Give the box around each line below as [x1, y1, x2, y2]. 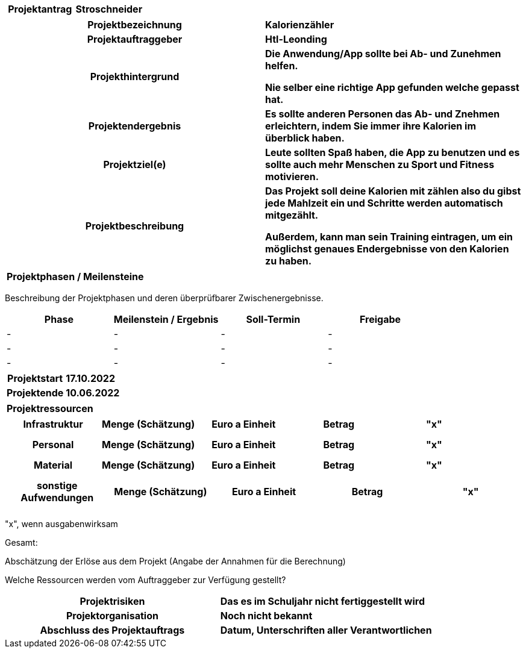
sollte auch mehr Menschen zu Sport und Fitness [265, 158, 495, 170]
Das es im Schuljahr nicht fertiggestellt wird [220, 595, 425, 607]
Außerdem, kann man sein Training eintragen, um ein [265, 231, 513, 243]
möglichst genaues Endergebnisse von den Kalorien [265, 243, 509, 255]
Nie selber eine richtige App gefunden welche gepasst [265, 81, 519, 93]
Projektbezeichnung [87, 19, 182, 31]
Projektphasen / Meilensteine [7, 270, 144, 283]
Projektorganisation [66, 610, 158, 622]
